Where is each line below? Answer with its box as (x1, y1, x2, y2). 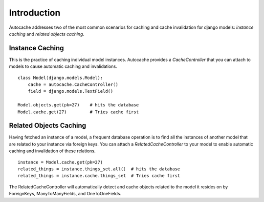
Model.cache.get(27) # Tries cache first (18, 109, 139, 115)
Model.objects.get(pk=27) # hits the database (18, 102, 139, 108)
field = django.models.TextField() (27, 88, 113, 94)
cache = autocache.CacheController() (27, 82, 118, 87)
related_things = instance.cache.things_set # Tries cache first (18, 173, 180, 179)
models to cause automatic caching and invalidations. (9, 63, 117, 69)
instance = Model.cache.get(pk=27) (18, 159, 103, 165)
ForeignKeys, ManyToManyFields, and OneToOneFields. (9, 191, 122, 197)
